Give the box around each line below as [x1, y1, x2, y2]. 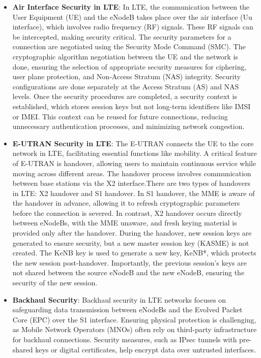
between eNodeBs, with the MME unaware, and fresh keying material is [12, 217, 237, 228]
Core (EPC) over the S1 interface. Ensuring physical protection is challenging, [12, 314, 256, 324]
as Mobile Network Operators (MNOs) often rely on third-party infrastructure [12, 324, 257, 335]
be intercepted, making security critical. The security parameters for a [12, 31, 231, 42]
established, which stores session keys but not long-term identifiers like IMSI [12, 101, 251, 111]
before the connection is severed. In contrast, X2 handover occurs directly [12, 207, 242, 218]
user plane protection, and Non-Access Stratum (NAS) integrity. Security [12, 71, 241, 82]
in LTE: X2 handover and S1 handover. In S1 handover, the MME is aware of [12, 187, 255, 198]
